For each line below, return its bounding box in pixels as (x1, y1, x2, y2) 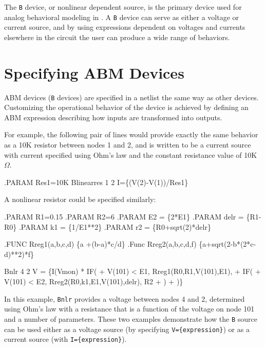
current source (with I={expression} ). (4, 334, 127, 344)
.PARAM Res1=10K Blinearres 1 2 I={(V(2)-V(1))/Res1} (4, 176, 188, 187)
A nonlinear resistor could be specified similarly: (4, 194, 156, 205)
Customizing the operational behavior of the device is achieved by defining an (4, 102, 249, 113)
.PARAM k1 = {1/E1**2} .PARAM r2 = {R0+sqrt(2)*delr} (18, 221, 211, 232)
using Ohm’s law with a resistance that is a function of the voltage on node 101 (4, 303, 255, 314)
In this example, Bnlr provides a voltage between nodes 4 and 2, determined (4, 293, 245, 304)
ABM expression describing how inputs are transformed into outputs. (4, 112, 222, 122)
